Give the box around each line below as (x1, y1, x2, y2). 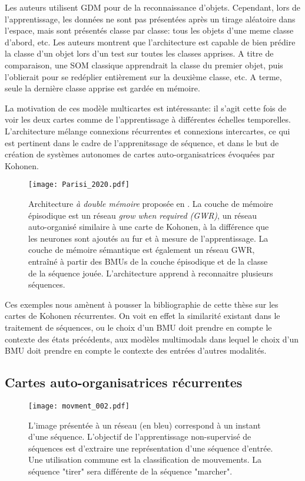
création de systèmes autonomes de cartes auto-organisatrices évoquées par (5, 148, 275, 160)
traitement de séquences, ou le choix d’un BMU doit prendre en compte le (5, 321, 272, 333)
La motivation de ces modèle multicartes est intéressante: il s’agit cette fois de (5, 101, 287, 114)
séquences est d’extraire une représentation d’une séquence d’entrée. (28, 442, 273, 454)
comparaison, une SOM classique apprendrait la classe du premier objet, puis (5, 58, 283, 71)
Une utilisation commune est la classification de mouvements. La (28, 453, 262, 466)
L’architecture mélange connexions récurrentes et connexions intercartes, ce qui (5, 124, 290, 137)
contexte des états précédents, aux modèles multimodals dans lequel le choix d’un (5, 332, 299, 345)
